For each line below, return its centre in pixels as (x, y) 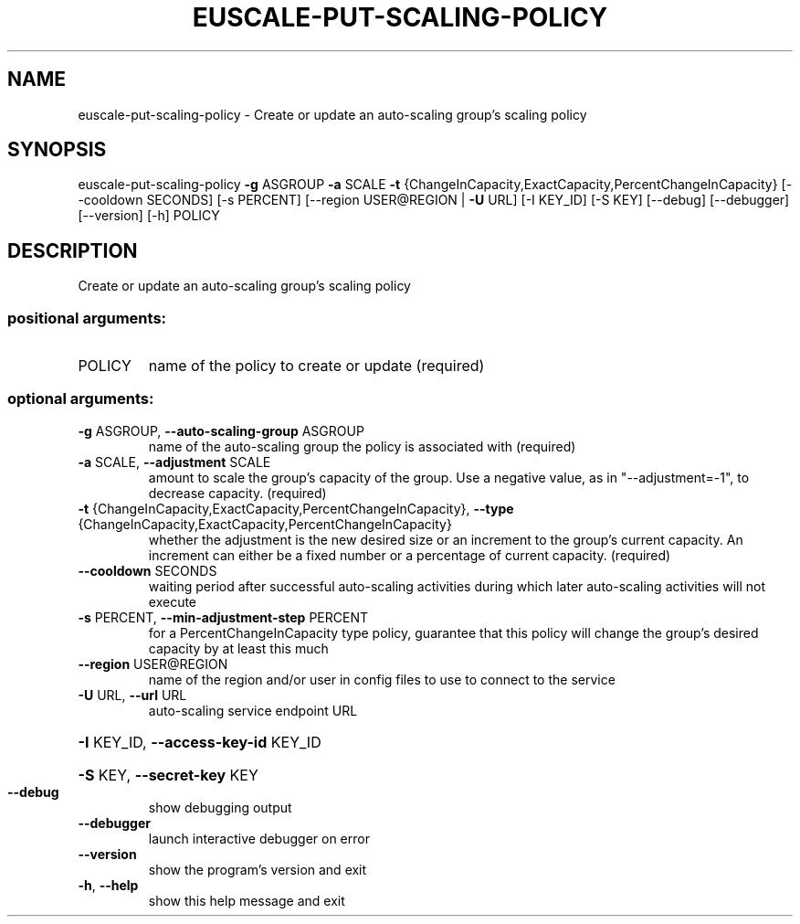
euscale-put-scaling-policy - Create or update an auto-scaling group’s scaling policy (332, 114)
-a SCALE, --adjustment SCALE (174, 462)
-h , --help (108, 885)
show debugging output (220, 807)
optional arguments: (81, 399)
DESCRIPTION (73, 250)
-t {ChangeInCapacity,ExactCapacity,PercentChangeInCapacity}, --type (296, 508)
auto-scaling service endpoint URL (253, 710)
